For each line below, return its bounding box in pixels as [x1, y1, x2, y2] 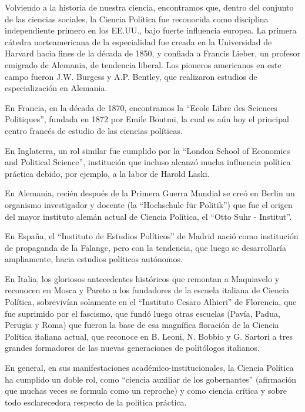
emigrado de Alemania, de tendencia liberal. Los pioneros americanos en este [5, 58, 281, 71]
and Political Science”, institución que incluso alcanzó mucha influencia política [5, 156, 291, 168]
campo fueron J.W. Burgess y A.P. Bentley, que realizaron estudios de [5, 70, 257, 82]
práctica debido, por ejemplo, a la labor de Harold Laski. [5, 167, 210, 179]
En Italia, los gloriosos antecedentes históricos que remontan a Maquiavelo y [5, 272, 280, 284]
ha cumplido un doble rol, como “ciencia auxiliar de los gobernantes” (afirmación [5, 373, 297, 385]
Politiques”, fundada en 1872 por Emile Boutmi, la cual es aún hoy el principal [5, 113, 289, 125]
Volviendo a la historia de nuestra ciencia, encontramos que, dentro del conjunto [5, 1, 294, 13]
